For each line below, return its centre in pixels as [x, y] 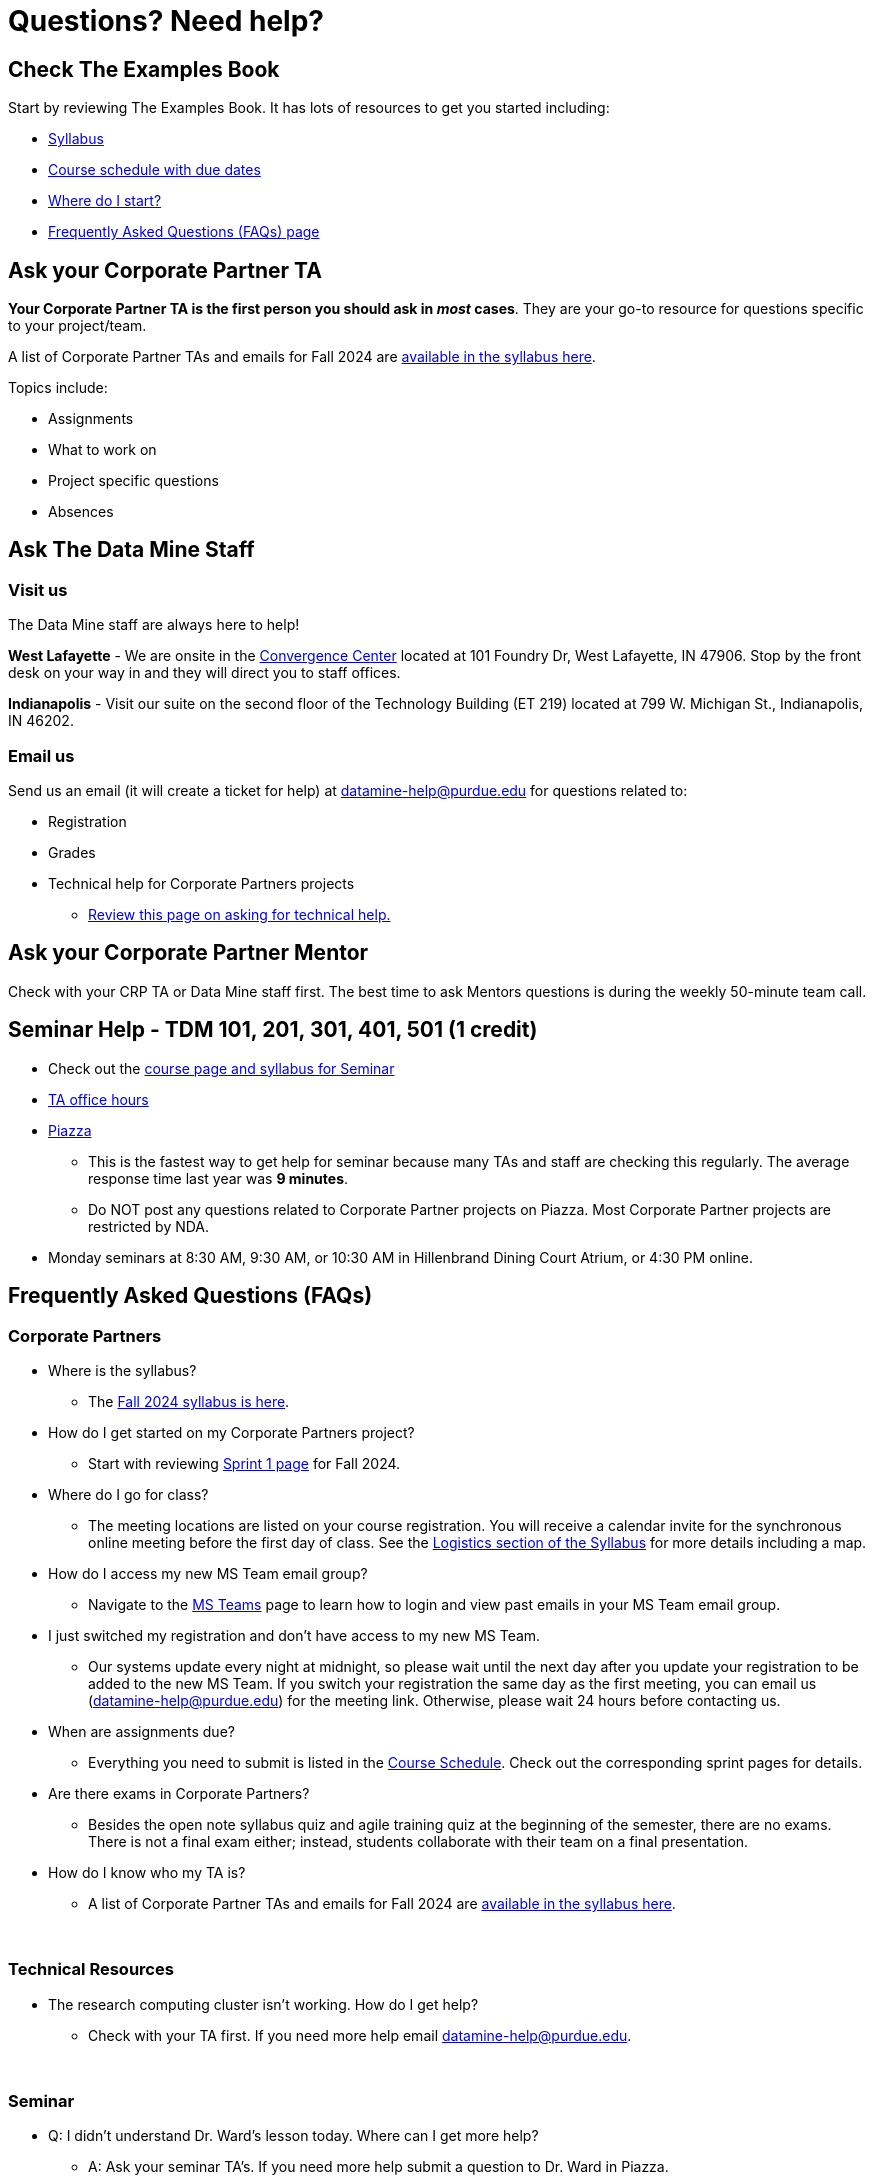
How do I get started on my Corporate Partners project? [231, 1432]
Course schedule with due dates [154, 170]
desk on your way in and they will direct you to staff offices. [204, 673]
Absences [81, 512]
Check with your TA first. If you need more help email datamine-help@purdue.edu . [360, 2035]
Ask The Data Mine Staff [131, 550]
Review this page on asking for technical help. [239, 914]
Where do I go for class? [128, 1494]
